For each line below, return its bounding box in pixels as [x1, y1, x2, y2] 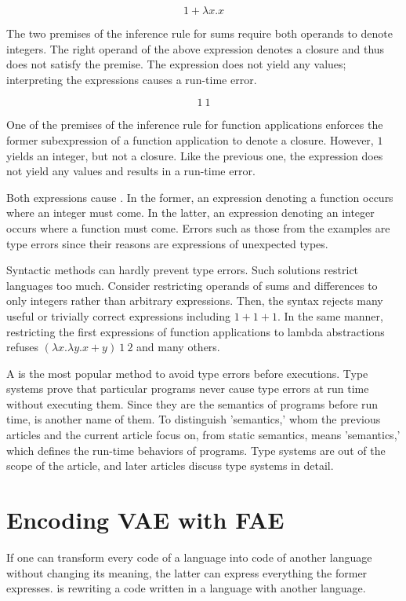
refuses [6, 339, 39, 355]
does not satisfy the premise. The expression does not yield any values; [6, 56, 346, 72]
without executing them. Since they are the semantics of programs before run [6, 395, 379, 412]
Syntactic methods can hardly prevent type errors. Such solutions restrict [6, 262, 359, 278]
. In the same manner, [277, 307, 383, 324]
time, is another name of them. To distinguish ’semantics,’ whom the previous [6, 411, 381, 427]
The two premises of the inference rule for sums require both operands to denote [6, 25, 393, 41]
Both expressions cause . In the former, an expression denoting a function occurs [6, 189, 393, 205]
